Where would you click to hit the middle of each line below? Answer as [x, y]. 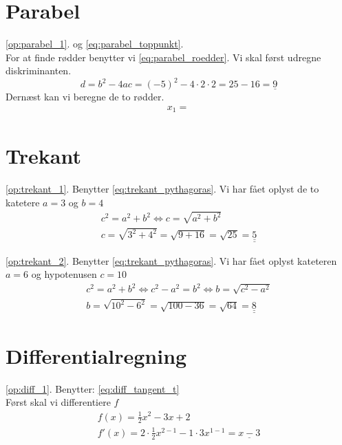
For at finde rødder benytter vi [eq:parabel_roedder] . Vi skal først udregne [163, 57]
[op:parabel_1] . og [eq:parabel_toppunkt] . [95, 44]
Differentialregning [96, 355]
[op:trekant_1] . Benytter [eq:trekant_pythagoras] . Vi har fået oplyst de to [162, 188]
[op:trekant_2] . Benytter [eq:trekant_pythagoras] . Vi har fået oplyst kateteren [171, 260]
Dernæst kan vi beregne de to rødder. [85, 97]
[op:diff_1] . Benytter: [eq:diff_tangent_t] [93, 388]
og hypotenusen [64, 274]
